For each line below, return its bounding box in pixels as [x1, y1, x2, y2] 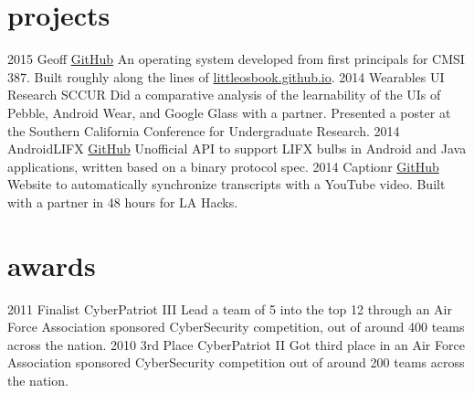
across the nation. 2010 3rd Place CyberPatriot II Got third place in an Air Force [7, 335, 465, 354]
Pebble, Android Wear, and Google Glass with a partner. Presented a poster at [7, 102, 451, 122]
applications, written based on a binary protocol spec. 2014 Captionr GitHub [7, 156, 439, 175]
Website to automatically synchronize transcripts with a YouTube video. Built [7, 175, 446, 194]
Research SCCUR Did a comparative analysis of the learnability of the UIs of [7, 85, 441, 104]
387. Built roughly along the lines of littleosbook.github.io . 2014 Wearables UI [7, 67, 445, 86]
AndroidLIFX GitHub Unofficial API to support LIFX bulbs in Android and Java [7, 139, 467, 158]
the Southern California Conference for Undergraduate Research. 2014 [7, 121, 400, 140]
